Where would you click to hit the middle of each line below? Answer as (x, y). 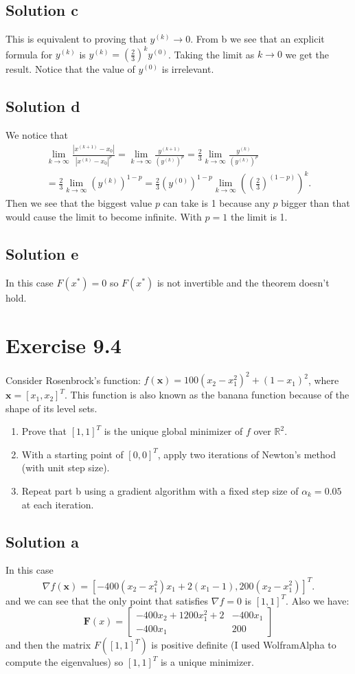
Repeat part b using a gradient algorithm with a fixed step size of (160, 491)
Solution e (42, 254)
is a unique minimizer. (207, 662)
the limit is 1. (259, 217)
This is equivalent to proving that (76, 39)
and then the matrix (48, 645)
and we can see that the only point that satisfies (107, 600)
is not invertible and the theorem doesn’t (243, 282)
